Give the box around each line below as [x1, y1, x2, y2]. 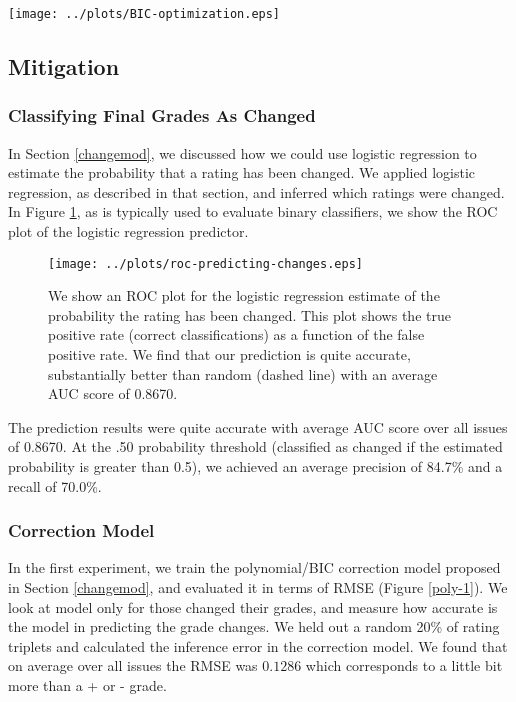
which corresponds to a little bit [305, 655, 503, 676]
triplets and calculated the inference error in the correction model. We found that [8, 635, 508, 656]
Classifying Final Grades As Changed [8, 103, 316, 128]
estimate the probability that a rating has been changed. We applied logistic [8, 162, 475, 183]
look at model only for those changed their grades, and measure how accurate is [8, 596, 498, 617]
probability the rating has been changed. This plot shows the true [48, 304, 451, 325]
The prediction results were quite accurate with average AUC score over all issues [8, 416, 508, 437]
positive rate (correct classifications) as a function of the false [48, 324, 425, 345]
